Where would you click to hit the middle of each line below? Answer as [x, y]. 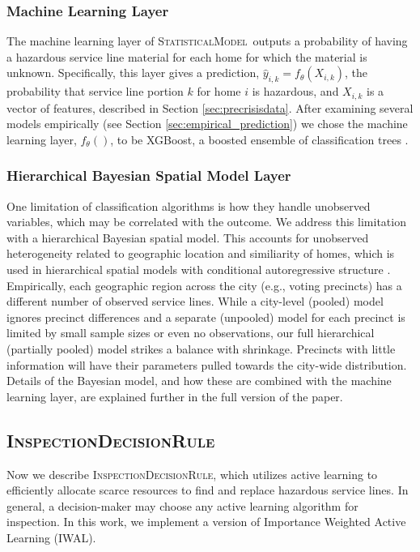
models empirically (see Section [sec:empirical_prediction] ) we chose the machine [207, 124]
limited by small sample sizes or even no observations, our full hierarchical [191, 333]
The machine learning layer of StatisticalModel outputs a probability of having [207, 41]
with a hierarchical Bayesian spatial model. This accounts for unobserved [188, 237]
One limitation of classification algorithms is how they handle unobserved [189, 205]
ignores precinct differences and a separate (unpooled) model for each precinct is [206, 317]
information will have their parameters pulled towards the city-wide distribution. [207, 364]
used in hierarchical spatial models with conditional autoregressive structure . [199, 270]
